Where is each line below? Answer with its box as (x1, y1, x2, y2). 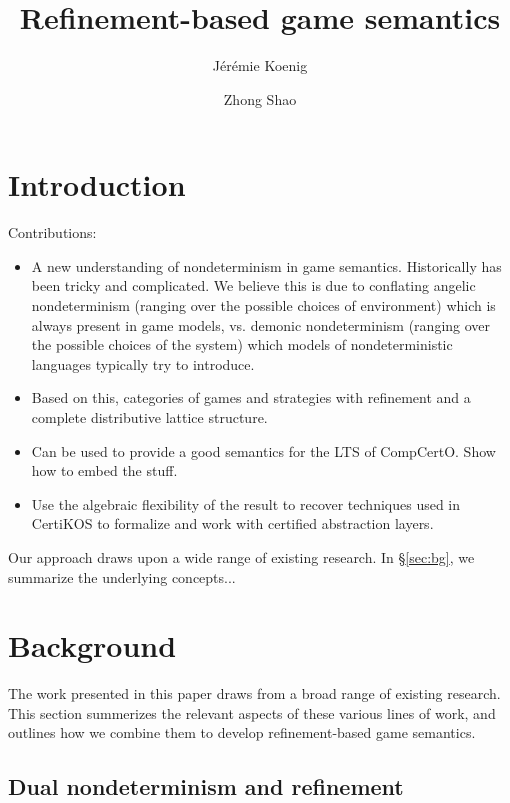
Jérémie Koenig (212, 55, 308, 76)
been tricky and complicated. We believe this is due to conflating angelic (31, 275, 476, 296)
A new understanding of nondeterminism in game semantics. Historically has (31, 255, 502, 276)
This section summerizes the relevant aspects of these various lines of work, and (8, 702, 496, 723)
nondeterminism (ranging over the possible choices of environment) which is (31, 295, 496, 316)
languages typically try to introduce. (31, 353, 255, 374)
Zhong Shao (223, 88, 297, 109)
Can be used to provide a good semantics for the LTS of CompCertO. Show (31, 440, 496, 461)
